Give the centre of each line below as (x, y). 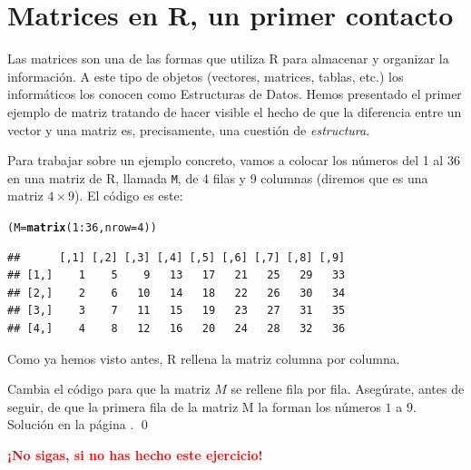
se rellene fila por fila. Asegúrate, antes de (348, 389)
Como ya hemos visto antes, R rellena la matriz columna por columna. (204, 358)
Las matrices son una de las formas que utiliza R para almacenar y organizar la (228, 59)
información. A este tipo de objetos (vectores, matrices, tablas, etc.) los (206, 76)
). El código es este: (128, 196)
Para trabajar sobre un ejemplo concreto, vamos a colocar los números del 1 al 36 (234, 160)
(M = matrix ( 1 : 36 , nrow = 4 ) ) (82, 227)
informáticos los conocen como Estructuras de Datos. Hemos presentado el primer (235, 94)
